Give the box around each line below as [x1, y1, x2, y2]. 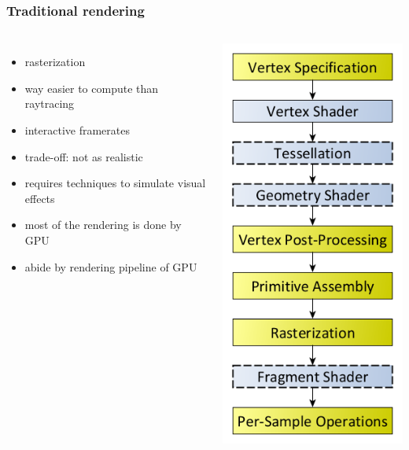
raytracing [24, 95, 75, 112]
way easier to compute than [24, 79, 159, 96]
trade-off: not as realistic [24, 148, 143, 164]
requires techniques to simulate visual [24, 175, 206, 191]
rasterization [24, 53, 86, 70]
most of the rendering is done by [24, 216, 182, 233]
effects [24, 190, 55, 206]
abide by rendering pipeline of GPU [24, 258, 197, 275]
